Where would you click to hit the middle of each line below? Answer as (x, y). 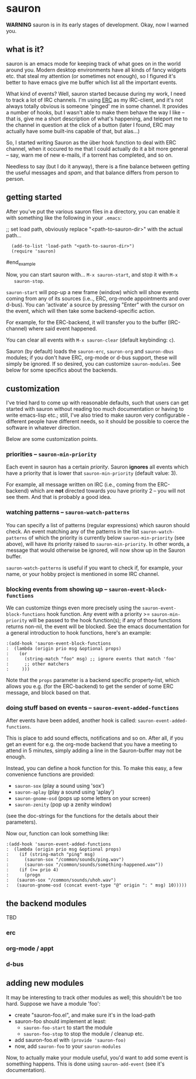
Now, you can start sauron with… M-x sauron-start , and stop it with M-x (92, 275)
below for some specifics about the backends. (62, 370)
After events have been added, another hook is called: (71, 720)
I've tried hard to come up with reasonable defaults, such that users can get (97, 403)
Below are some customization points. (52, 439)
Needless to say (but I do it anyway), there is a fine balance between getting (98, 166)
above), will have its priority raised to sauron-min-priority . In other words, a (98, 544)
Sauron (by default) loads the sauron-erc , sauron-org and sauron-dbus (90, 352)
